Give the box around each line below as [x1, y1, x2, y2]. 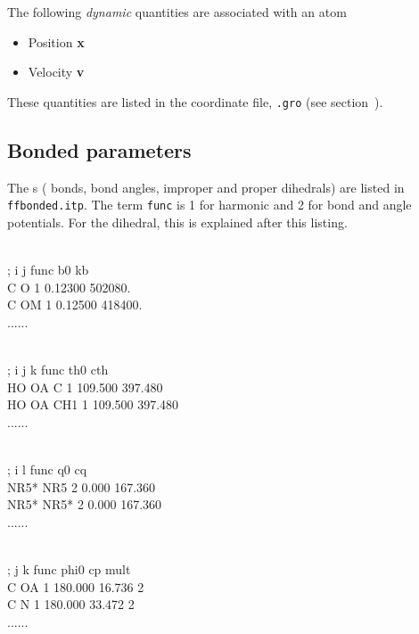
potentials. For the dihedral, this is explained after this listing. [7, 212, 348, 231]
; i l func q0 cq [7, 460, 87, 479]
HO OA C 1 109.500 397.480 [7, 377, 163, 396]
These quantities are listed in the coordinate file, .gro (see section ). [7, 92, 383, 111]
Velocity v [28, 62, 85, 81]
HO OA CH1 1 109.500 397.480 [7, 395, 179, 414]
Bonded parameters [7, 136, 192, 163]
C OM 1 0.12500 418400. [7, 295, 143, 314]
